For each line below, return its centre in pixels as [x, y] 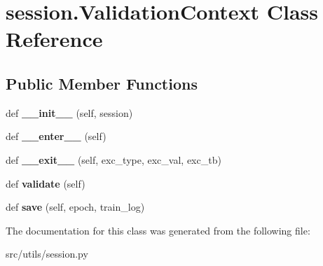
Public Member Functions [102, 83]
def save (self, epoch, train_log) [75, 207]
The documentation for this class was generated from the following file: [158, 230]
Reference [54, 39]
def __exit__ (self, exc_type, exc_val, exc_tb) [114, 159]
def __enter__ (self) [56, 136]
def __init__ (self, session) [69, 112]
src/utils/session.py [47, 254]
